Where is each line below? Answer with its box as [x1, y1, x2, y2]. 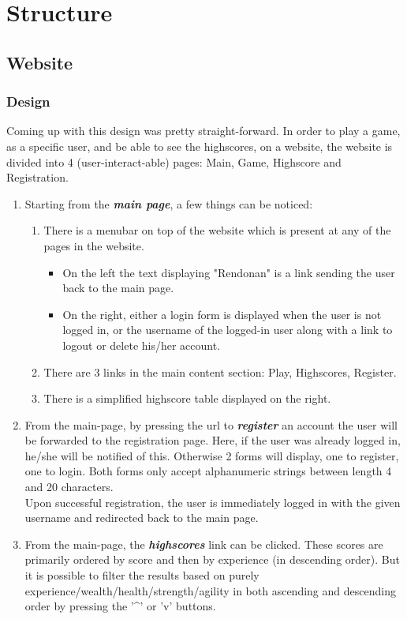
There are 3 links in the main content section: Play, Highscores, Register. [43, 363, 397, 380]
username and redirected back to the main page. [24, 509, 259, 526]
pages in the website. [43, 237, 144, 253]
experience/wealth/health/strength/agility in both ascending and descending [24, 582, 396, 598]
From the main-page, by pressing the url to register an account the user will [24, 416, 398, 433]
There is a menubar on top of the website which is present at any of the [43, 222, 391, 238]
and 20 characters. [24, 478, 114, 495]
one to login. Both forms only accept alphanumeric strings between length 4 [24, 463, 392, 479]
